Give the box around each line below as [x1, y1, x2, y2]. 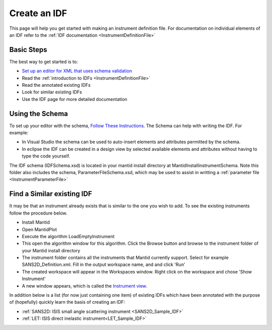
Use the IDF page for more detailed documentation [22, 96, 128, 102]
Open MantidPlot [22, 226, 57, 232]
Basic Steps [9, 45, 47, 54]
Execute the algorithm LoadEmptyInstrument [22, 233, 115, 239]
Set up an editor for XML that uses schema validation [22, 68, 132, 74]
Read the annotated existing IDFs [22, 82, 91, 88]
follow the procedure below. [9, 210, 67, 216]
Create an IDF [9, 8, 67, 19]
